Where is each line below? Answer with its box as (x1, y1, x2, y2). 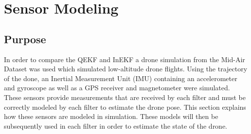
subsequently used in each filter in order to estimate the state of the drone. (4, 120, 228, 131)
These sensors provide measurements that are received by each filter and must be (4, 92, 246, 102)
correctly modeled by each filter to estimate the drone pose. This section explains (4, 101, 246, 112)
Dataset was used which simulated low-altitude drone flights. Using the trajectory (4, 64, 248, 74)
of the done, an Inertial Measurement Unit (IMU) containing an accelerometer (4, 73, 237, 83)
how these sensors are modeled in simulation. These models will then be (4, 111, 218, 121)
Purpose (4, 31, 46, 46)
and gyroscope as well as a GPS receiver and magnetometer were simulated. (4, 83, 230, 93)
